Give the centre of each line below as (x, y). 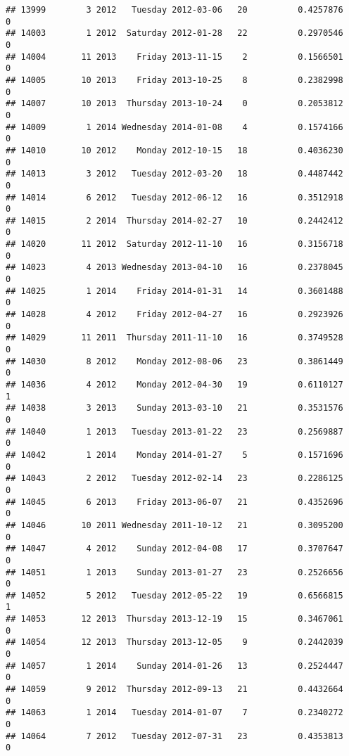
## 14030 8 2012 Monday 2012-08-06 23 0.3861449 (174, 361)
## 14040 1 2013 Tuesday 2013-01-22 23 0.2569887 (174, 431)
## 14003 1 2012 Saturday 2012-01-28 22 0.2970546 (174, 33)
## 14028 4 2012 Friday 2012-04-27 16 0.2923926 (174, 315)
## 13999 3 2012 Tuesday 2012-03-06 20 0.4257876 (174, 10)
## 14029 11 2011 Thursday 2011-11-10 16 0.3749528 (174, 338)
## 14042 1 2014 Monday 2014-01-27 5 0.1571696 (174, 455)
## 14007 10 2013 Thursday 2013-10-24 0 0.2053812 (174, 104)
